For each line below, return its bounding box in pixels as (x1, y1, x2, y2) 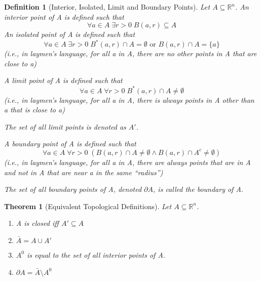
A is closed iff (16, 218, 59, 228)
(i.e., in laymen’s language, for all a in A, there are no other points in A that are (4, 48, 257, 59)
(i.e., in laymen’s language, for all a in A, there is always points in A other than (4, 94, 254, 105)
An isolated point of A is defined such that (4, 29, 135, 39)
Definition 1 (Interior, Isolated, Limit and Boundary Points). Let (4, 2, 210, 12)
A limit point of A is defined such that (4, 75, 123, 86)
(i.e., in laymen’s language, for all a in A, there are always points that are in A (4, 156, 251, 167)
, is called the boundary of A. (153, 184, 244, 194)
